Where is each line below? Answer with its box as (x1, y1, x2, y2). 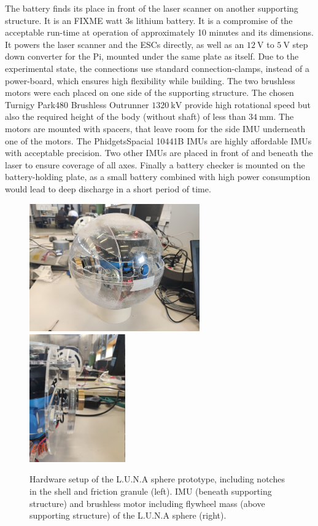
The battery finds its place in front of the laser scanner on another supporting (5, 2, 298, 14)
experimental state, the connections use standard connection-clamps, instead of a (5, 61, 309, 74)
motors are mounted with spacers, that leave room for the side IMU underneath (5, 122, 306, 135)
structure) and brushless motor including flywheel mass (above (29, 497, 265, 509)
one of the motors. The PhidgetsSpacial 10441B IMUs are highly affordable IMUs (5, 134, 312, 147)
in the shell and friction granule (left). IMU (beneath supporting (29, 485, 272, 497)
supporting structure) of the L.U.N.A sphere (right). (29, 509, 227, 522)
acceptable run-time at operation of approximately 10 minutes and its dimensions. (5, 26, 314, 39)
